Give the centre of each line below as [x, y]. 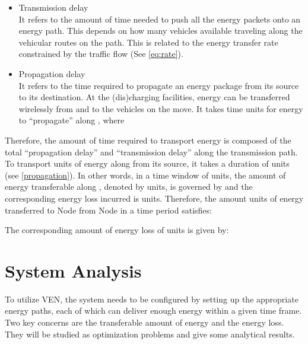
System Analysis [73, 270]
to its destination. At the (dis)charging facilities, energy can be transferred [154, 97]
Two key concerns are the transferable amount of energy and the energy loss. [145, 322]
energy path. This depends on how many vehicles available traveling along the [161, 31]
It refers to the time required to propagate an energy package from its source [159, 85]
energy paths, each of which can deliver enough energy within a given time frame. [153, 310]
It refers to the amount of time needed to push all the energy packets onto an [160, 19]
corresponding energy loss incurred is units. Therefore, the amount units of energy [154, 198]
